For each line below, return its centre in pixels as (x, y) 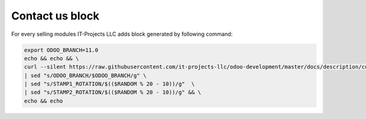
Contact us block (56, 16)
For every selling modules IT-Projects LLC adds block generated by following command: (122, 34)
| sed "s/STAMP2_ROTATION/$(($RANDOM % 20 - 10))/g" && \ (113, 92)
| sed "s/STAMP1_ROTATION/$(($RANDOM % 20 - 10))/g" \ (109, 84)
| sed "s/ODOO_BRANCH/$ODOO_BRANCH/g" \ (85, 75)
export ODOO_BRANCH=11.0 (61, 50)
